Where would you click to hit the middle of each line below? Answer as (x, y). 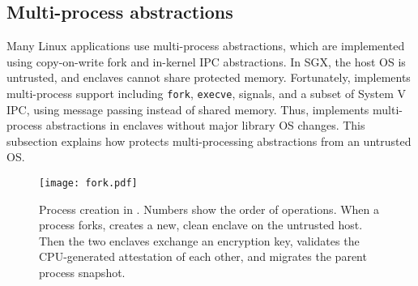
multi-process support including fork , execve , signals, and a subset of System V (207, 93)
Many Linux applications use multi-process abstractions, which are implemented (206, 46)
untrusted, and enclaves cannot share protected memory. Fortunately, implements (209, 77)
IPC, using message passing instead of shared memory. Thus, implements (188, 109)
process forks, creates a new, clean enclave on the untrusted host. (201, 225)
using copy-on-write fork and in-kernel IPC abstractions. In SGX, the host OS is (206, 61)
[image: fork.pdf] (88, 184)
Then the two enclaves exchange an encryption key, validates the (199, 240)
